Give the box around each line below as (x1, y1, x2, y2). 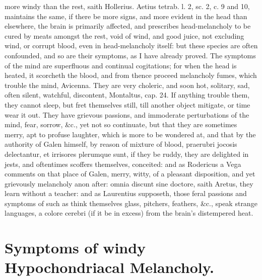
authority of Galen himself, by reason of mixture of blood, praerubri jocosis (5, 139, 237, 149)
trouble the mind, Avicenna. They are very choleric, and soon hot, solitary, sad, (5, 79, 250, 90)
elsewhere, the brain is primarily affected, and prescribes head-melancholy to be (5, 21, 251, 31)
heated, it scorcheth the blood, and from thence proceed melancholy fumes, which (5, 70, 257, 80)
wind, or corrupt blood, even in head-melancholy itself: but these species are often (5, 40, 258, 51)
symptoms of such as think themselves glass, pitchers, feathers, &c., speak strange (5, 198, 257, 208)
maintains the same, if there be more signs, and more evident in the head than (5, 11, 247, 21)
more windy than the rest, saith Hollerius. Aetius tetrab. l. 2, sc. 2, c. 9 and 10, (5, 1, 250, 11)
